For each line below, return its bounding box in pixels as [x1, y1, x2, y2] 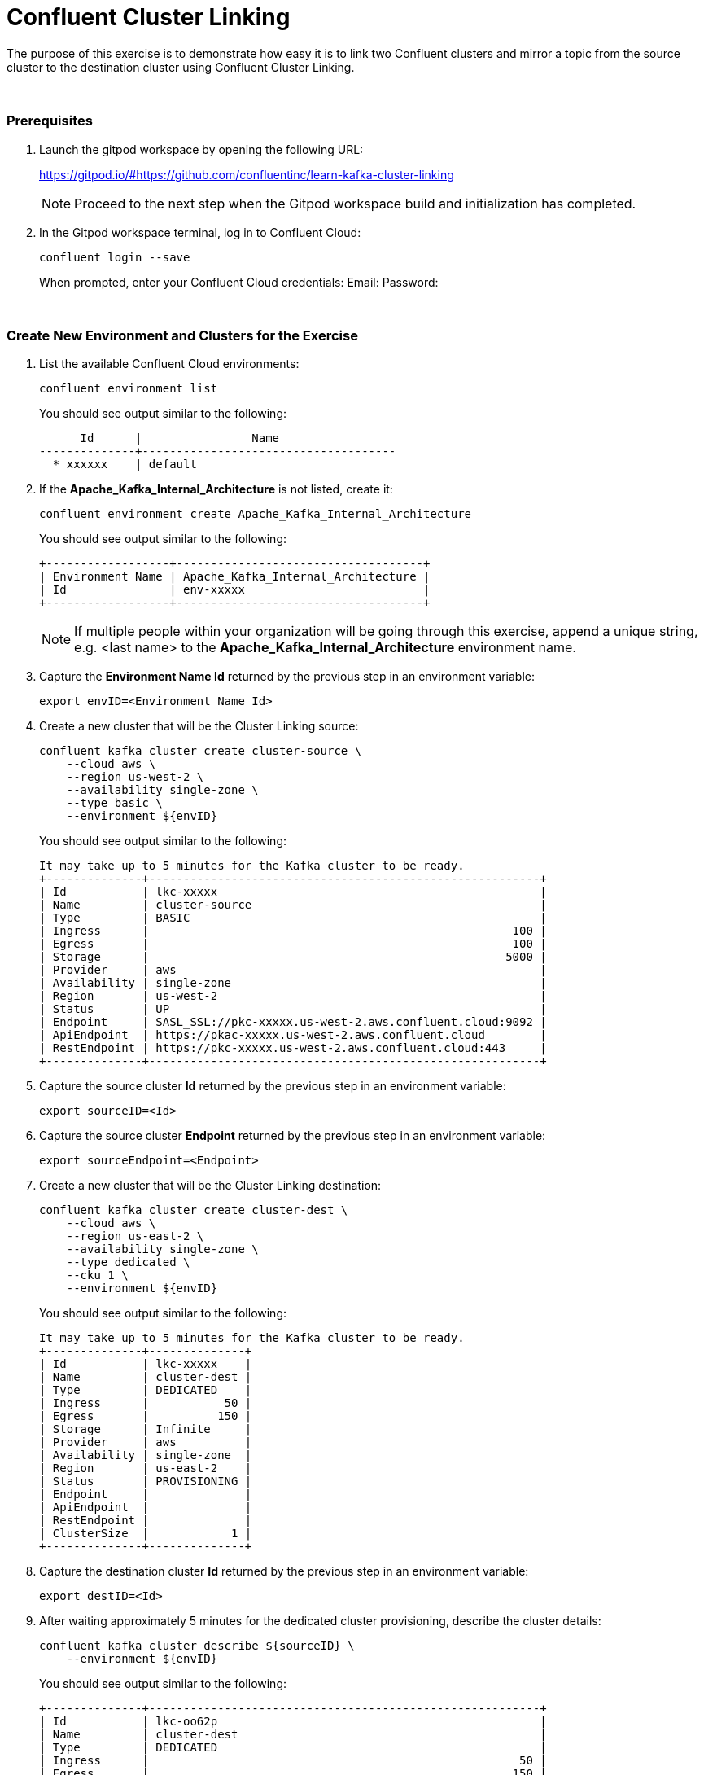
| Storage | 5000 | [39, 950, 547, 964]
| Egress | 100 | [39, 937, 547, 951]
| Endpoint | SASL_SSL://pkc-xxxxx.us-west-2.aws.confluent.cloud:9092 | [39, 1015, 547, 1029]
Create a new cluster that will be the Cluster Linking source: [39, 719, 359, 734]
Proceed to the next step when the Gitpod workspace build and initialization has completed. [74, 195, 636, 212]
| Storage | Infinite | [39, 1422, 252, 1436]
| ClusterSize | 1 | [39, 1527, 252, 1541]
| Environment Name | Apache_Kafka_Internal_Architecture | [39, 570, 431, 584]
